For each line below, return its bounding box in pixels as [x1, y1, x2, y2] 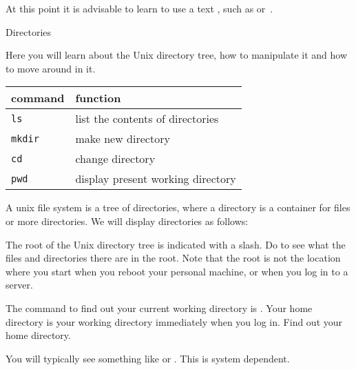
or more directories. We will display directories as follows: [6, 213, 249, 228]
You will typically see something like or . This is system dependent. [6, 351, 290, 365]
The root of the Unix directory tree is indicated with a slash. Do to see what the [6, 237, 346, 251]
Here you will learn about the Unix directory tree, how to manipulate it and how [6, 48, 348, 62]
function [75, 90, 121, 106]
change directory [75, 150, 156, 167]
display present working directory [75, 171, 236, 187]
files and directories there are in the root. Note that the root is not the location [6, 251, 341, 265]
